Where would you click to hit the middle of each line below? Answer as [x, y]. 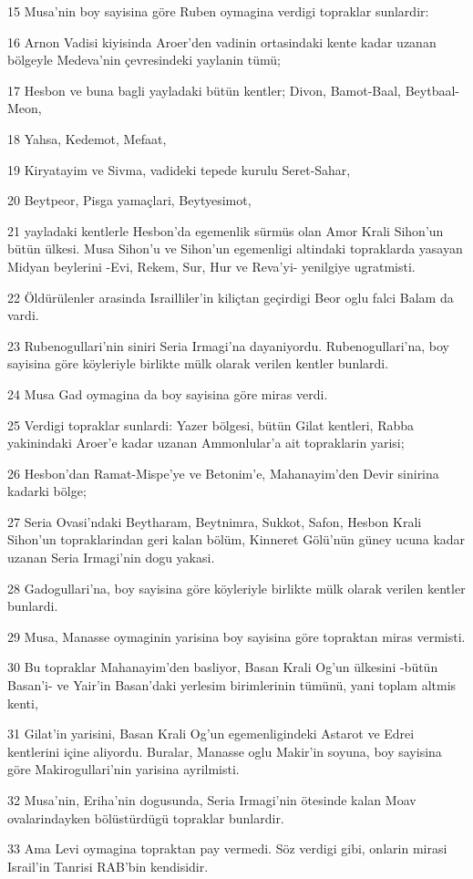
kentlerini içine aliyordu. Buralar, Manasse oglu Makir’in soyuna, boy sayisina [225, 751]
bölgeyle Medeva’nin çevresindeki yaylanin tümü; [144, 60]
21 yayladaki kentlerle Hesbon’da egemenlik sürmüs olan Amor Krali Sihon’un [226, 230]
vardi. [23, 315]
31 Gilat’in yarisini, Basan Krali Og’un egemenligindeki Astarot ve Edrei [211, 734]
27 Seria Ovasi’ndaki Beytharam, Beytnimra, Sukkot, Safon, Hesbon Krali [215, 521]
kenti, [23, 703]
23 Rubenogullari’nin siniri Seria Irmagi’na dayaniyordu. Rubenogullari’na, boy [228, 345]
